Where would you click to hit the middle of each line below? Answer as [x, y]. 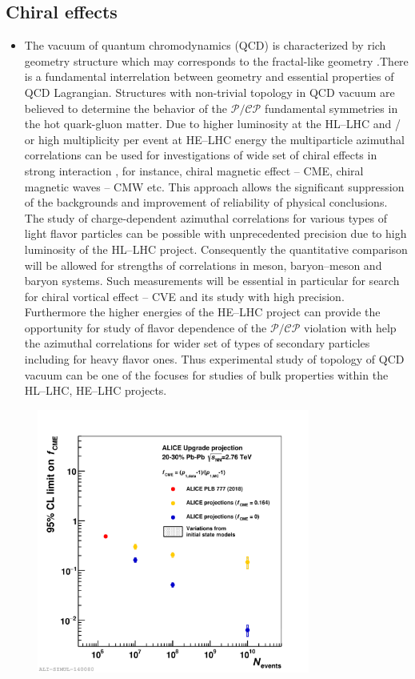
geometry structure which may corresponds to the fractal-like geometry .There [216, 60]
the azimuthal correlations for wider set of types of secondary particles [197, 343]
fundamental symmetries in [331, 108]
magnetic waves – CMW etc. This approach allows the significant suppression [214, 186]
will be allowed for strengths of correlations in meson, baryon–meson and [203, 265]
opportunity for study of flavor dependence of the [146, 327]
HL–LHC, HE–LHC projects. [96, 390]
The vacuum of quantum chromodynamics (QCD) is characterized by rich [205, 45]
